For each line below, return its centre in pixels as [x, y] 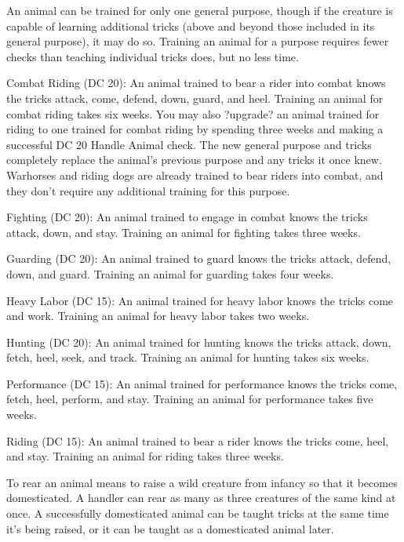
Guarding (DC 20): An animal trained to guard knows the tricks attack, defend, [199, 258]
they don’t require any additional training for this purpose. [148, 190]
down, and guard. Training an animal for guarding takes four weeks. [170, 273]
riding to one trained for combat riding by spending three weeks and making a [195, 129]
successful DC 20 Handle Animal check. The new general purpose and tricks [189, 144]
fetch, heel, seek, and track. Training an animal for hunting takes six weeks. [188, 357]
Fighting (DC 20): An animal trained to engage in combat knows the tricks [187, 217]
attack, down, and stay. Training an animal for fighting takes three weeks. [184, 232]
